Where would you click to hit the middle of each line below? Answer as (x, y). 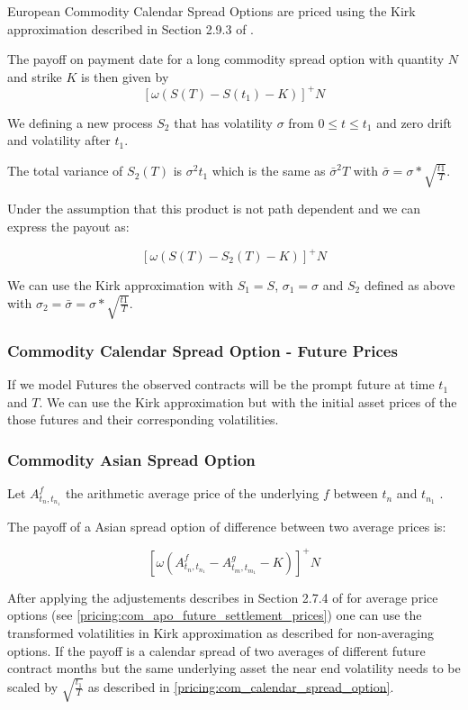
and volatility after (59, 140)
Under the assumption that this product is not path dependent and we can (214, 209)
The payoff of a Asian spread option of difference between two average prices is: (227, 526)
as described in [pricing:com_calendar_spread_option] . (241, 686)
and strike (35, 76)
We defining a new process (80, 122)
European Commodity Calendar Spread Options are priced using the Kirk (211, 11)
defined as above (409, 285)
